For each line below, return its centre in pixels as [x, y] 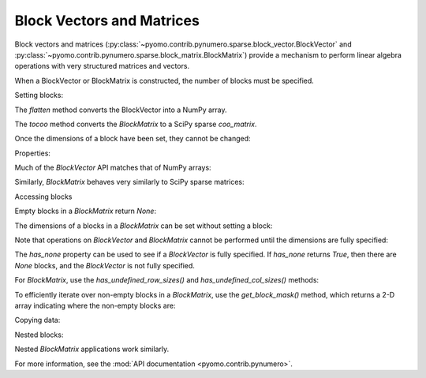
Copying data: [37, 320]
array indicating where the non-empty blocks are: [95, 305]
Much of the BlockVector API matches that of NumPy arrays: [113, 168]
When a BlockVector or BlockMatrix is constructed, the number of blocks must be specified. [164, 80]
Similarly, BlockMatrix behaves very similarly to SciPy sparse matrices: [129, 182]
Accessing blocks [43, 196]
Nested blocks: [39, 335]
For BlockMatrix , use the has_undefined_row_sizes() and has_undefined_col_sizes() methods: [167, 280]
